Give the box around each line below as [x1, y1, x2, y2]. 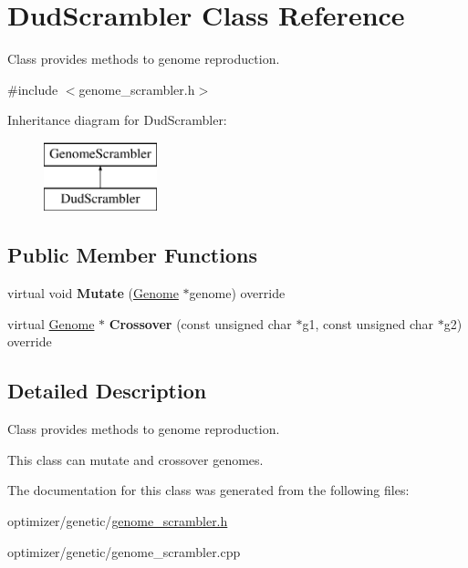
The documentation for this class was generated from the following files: [7, 480, 410, 500]
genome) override [189, 284, 286, 303]
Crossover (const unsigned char [109, 314, 292, 333]
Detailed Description [7, 377, 207, 405]
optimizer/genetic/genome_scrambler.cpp [7, 542, 241, 561]
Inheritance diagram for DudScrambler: [7, 110, 227, 129]
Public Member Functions [7, 241, 257, 269]
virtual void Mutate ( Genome [7, 284, 179, 303]
